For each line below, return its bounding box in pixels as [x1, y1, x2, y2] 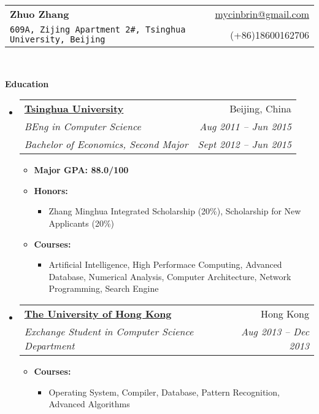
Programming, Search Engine [48, 282, 159, 295]
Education [5, 77, 49, 90]
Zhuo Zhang [10, 7, 69, 21]
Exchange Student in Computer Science [24, 324, 194, 338]
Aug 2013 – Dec [240, 324, 309, 338]
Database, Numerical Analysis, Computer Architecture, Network [48, 270, 291, 283]
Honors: [34, 184, 68, 197]
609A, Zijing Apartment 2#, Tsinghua [10, 25, 186, 34]
